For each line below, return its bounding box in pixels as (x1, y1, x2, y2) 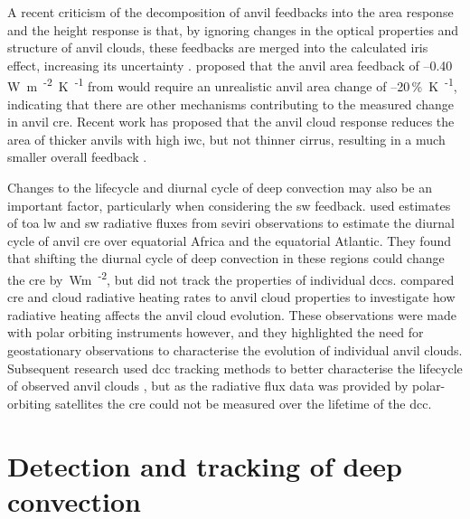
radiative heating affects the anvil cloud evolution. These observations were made (7, 305, 456, 324)
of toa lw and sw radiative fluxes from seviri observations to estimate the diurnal (7, 213, 455, 232)
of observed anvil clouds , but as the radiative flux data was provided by (7, 376, 409, 395)
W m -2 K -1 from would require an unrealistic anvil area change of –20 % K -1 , (7, 74, 457, 96)
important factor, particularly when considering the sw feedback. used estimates (7, 195, 451, 214)
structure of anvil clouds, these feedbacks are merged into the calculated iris (7, 38, 428, 57)
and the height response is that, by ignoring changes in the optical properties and (7, 20, 459, 39)
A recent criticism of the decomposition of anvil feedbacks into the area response (7, 3, 454, 21)
